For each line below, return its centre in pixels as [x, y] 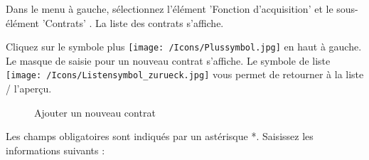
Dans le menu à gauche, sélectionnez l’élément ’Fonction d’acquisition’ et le [170, 9]
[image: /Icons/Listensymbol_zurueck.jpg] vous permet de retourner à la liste [185, 74]
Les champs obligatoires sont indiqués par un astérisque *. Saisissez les [160, 136]
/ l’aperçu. [29, 89]
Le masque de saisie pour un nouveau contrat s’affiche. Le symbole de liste [168, 60]
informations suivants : [55, 150]
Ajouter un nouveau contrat [95, 112]
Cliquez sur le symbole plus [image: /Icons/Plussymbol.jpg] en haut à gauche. [184, 47]
